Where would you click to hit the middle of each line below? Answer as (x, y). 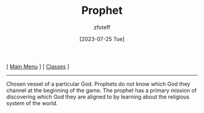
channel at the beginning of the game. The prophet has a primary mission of (102, 90)
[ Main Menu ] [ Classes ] (38, 66)
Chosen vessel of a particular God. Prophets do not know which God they (98, 84)
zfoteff (102, 27)
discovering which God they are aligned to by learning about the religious (98, 97)
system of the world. (32, 103)
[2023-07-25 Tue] (102, 39)
